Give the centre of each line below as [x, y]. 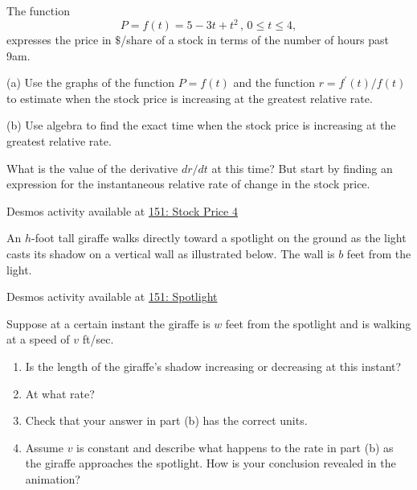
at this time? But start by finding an [302, 168]
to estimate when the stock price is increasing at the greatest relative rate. [190, 98]
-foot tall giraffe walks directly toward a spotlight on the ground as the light [219, 238]
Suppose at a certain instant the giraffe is [108, 323]
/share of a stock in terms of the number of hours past [255, 40]
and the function [274, 82]
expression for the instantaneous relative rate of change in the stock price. [188, 184]
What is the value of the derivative [92, 168]
